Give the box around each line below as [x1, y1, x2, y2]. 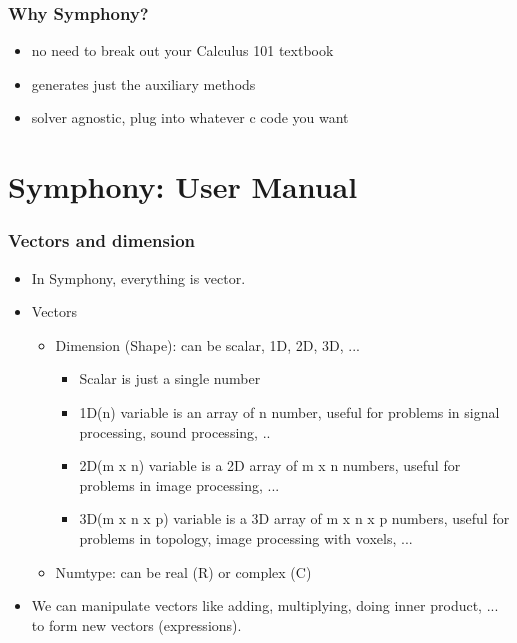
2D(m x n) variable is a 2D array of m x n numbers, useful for [79, 455, 461, 476]
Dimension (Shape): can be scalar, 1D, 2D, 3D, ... [55, 334, 360, 355]
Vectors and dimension [8, 228, 196, 253]
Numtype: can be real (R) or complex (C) [55, 561, 312, 582]
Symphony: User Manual [8, 166, 358, 207]
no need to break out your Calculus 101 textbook [31, 40, 334, 61]
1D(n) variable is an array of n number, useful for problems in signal [79, 401, 500, 422]
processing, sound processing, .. [79, 421, 271, 442]
